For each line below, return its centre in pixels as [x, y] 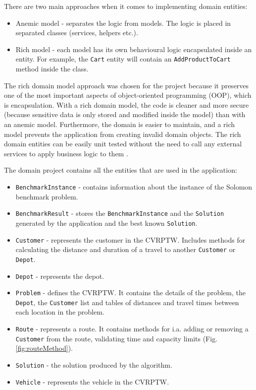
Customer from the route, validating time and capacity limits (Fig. [117, 338]
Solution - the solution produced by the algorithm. [94, 364]
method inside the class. [52, 69]
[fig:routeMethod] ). [44, 348]
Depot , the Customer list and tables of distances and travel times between [127, 302]
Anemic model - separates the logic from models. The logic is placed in [123, 23]
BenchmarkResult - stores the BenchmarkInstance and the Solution [120, 213]
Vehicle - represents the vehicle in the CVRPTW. [92, 381]
